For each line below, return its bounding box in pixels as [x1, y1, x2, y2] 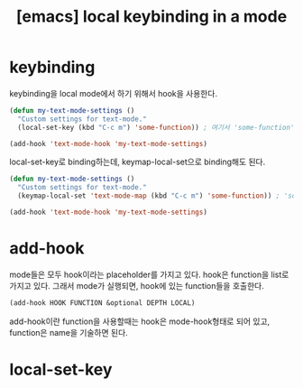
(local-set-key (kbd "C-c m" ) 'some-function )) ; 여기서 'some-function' [17, 123, 295, 132]
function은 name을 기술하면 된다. [9, 327, 128, 337]
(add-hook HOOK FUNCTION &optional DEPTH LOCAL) [9, 298, 196, 308]
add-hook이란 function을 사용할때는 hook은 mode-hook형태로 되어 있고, [9, 316, 271, 327]
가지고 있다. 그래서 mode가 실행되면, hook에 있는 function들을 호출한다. [9, 280, 264, 291]
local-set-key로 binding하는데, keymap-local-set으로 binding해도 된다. [9, 156, 266, 168]
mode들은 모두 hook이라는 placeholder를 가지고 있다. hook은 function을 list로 [9, 269, 289, 280]
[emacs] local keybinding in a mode [15, 6, 288, 27]
